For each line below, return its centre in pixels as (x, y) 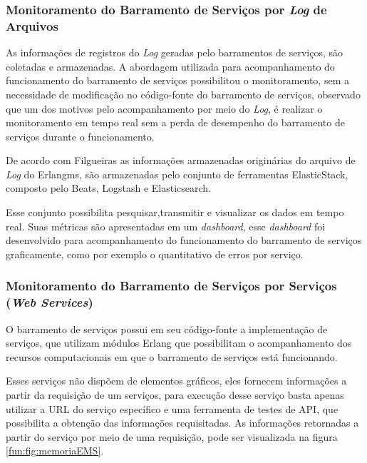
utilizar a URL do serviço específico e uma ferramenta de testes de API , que (172, 408)
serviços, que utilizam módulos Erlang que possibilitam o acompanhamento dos (179, 343)
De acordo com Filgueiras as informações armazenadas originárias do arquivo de (181, 160)
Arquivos (32, 25)
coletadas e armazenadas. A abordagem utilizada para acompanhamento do (170, 66)
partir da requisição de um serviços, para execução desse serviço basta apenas (175, 394)
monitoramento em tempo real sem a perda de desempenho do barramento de (175, 122)
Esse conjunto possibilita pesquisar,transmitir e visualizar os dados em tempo (175, 212)
